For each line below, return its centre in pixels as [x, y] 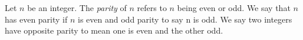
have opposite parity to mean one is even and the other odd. [114, 30]
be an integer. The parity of [77, 8]
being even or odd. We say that [234, 8]
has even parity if [36, 19]
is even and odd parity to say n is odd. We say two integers [185, 19]
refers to [152, 8]
